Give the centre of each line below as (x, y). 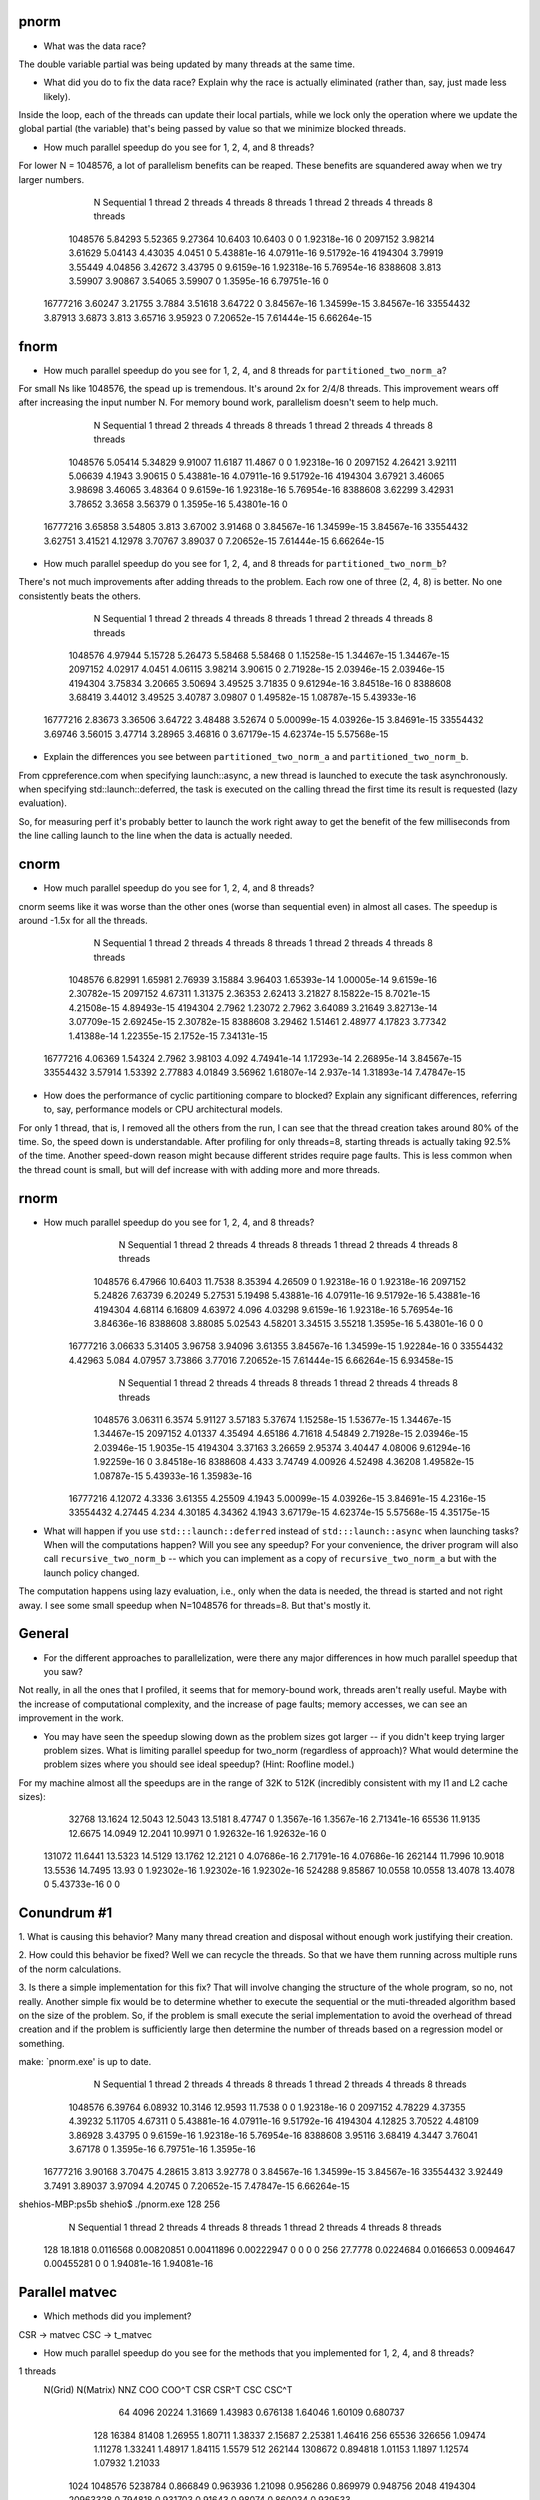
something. (41, 2043)
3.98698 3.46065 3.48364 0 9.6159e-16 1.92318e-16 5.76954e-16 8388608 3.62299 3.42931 (261, 490)
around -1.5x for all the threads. (83, 920)
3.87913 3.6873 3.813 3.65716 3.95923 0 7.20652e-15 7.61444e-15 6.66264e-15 (207, 317)
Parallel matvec (68, 2292)
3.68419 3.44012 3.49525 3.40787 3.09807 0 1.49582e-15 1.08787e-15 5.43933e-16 (242, 697)
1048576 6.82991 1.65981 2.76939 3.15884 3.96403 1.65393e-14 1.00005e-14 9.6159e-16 (252, 980)
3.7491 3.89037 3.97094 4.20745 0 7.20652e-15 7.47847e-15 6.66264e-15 (196, 2186)
